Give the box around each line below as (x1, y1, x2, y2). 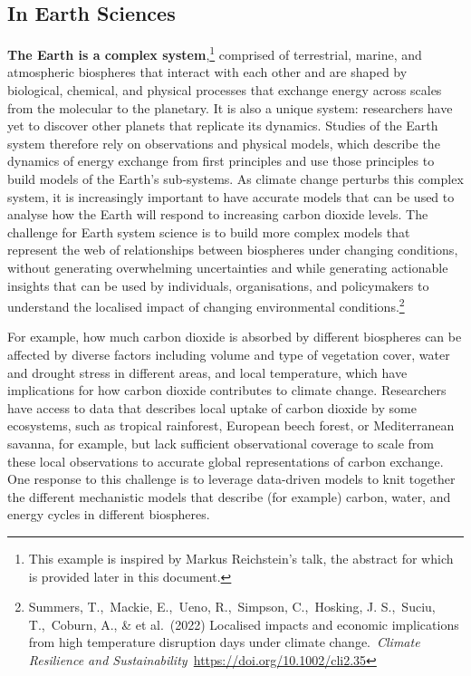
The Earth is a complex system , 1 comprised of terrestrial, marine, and (7, 43, 422, 63)
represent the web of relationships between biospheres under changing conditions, (7, 240, 458, 259)
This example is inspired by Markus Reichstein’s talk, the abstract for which (28, 548, 454, 567)
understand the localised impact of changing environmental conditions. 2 (7, 295, 405, 315)
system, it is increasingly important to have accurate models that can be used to (7, 187, 455, 206)
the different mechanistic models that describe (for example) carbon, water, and (7, 487, 451, 506)
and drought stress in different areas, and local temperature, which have (7, 362, 408, 381)
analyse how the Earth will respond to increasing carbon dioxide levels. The (7, 205, 428, 224)
